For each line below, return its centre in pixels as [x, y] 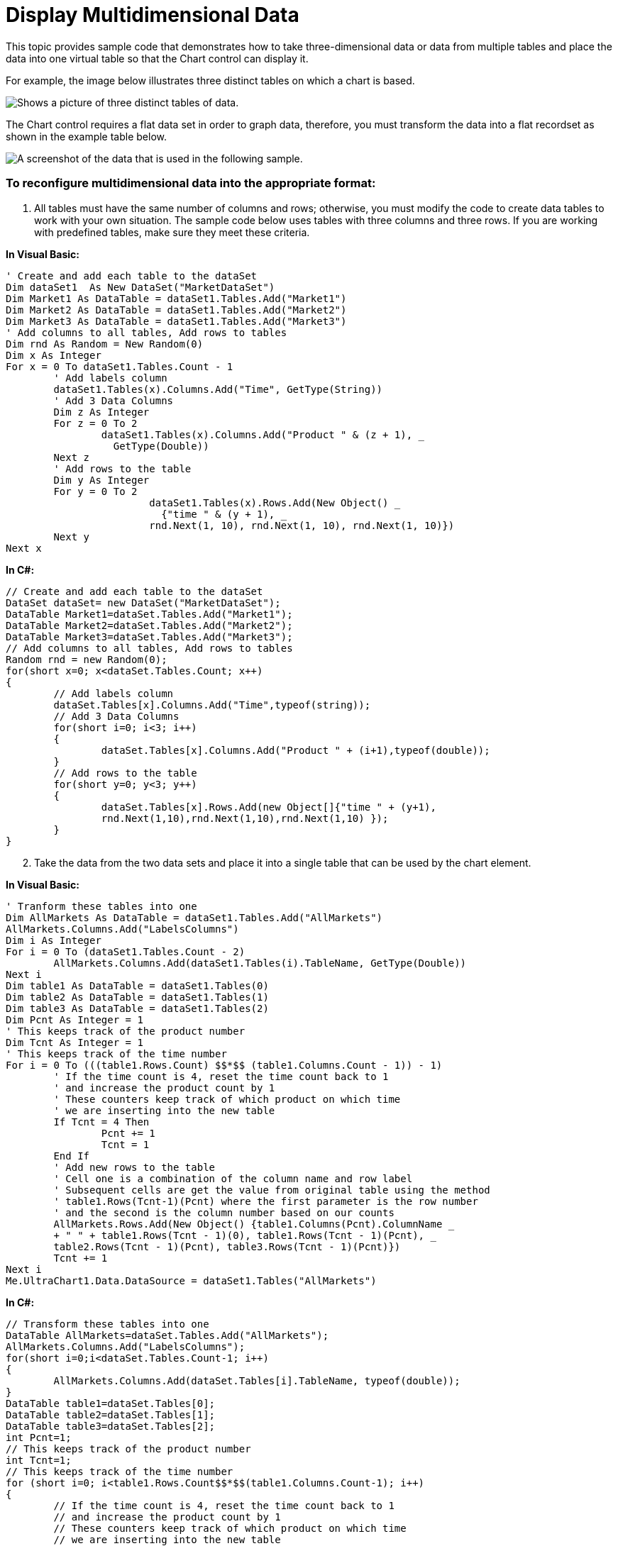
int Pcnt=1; [39, 1437]
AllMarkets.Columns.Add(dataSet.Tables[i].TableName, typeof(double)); [257, 1380]
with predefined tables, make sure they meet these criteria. [172, 232]
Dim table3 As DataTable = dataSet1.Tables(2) [137, 1008]
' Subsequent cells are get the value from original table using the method [272, 1190]
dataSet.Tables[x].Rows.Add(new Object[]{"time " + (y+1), [269, 807]
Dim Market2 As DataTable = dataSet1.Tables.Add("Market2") [176, 310]
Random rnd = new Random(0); [87, 659]
